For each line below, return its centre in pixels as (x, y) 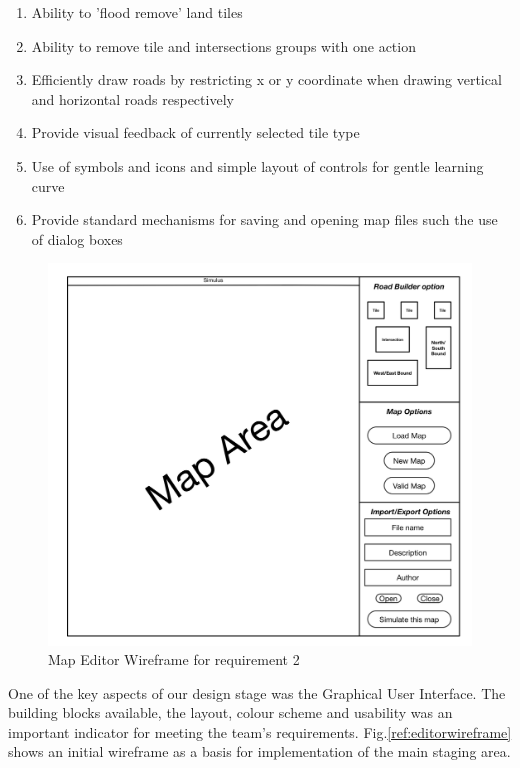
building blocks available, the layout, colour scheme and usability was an (230, 712)
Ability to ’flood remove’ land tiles (137, 12)
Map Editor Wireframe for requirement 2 (174, 659)
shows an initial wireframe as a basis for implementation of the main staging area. (259, 751)
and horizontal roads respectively (132, 98)
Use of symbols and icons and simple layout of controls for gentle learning (257, 165)
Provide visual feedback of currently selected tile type (195, 132)
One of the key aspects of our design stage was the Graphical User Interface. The (257, 692)
